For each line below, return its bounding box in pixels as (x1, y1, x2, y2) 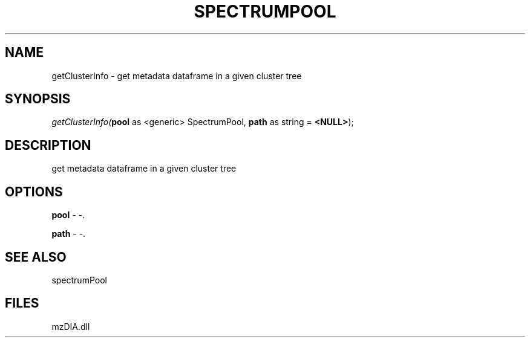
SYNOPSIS (5, 91, 71, 107)
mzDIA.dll (51, 321, 90, 332)
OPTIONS (5, 184, 63, 199)
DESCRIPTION (5, 137, 91, 153)
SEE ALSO (5, 249, 67, 265)
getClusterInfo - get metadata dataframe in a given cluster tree (51, 70, 302, 81)
